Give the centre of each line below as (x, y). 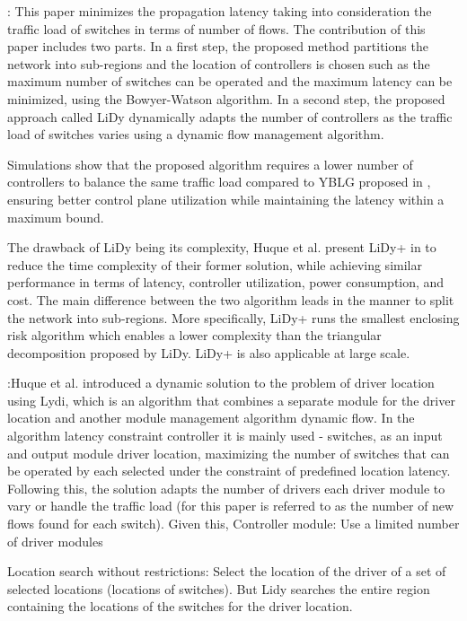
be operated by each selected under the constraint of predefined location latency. (229, 471)
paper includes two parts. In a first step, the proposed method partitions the (218, 46)
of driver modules (55, 541)
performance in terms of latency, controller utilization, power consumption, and (226, 282)
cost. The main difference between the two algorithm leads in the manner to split (231, 299)
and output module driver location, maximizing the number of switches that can (229, 453)
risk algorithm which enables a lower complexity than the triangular (194, 335)
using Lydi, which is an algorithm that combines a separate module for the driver (231, 400)
